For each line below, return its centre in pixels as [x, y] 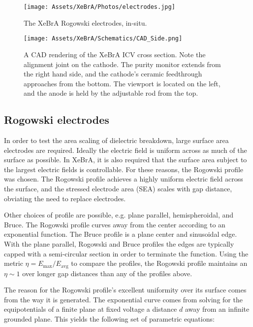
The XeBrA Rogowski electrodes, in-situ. [85, 22]
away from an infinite [217, 309]
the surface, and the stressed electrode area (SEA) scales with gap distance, [118, 189]
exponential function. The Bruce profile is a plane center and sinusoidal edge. [121, 234]
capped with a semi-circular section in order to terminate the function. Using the [126, 253]
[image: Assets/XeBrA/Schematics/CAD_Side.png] [103, 39]
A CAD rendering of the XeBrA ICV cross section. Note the [115, 54]
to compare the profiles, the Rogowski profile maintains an [159, 263]
